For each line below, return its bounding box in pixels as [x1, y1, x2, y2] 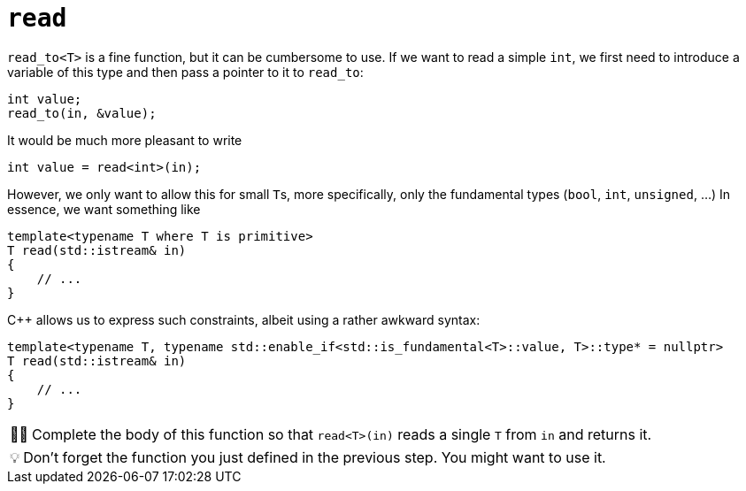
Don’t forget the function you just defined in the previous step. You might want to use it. [23, 448, 606, 466]
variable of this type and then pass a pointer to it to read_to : [7, 64, 364, 80]
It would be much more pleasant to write [7, 132, 242, 148]
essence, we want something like [7, 201, 201, 217]
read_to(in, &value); [7, 105, 157, 120]
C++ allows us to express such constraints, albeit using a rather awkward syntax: [7, 311, 481, 327]
